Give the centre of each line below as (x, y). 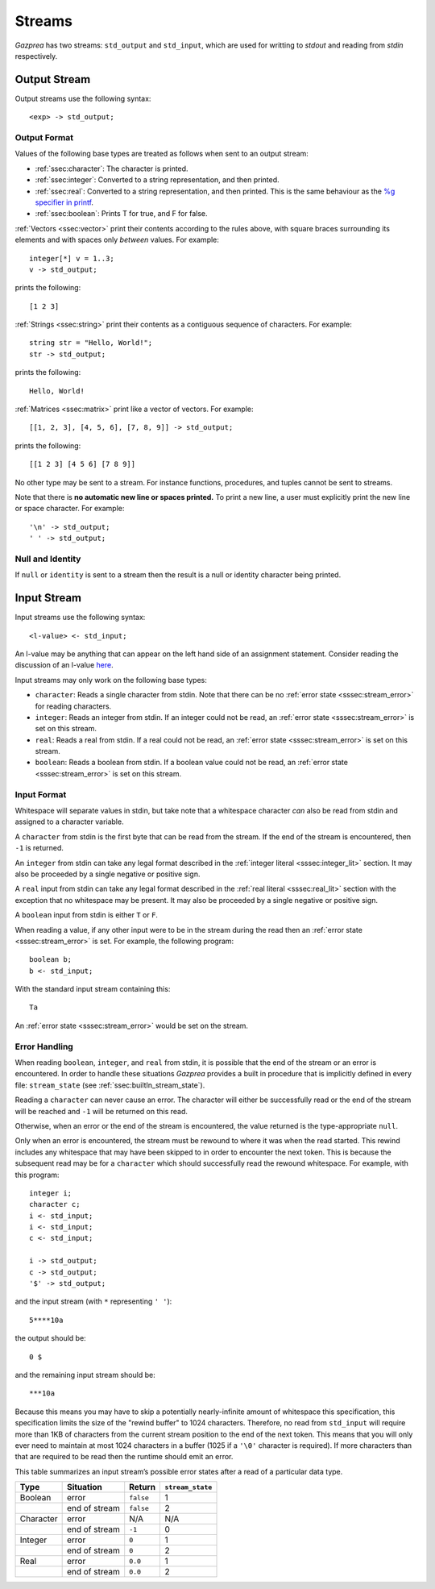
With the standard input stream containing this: (93, 989)
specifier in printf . (64, 202)
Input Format (41, 794)
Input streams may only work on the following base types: (111, 680)
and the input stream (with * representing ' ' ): (93, 1301)
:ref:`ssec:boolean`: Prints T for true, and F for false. (122, 214)
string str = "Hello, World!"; (91, 343)
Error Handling (44, 1046)
